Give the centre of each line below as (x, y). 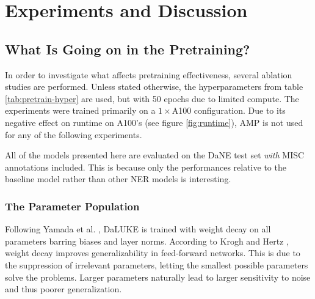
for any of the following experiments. (74, 134)
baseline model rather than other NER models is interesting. (118, 179)
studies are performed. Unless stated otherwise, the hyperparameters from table (154, 87)
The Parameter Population (72, 206)
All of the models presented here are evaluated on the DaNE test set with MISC (155, 155)
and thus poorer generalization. (63, 289)
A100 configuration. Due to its (229, 110)
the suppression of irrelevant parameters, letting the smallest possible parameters (157, 264)
